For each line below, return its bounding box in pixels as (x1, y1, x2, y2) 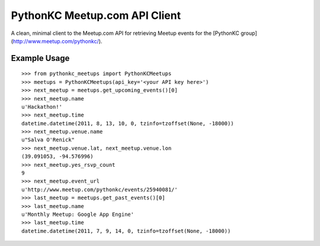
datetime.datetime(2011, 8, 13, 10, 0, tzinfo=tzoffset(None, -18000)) (21, 120, 234, 127)
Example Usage (11, 53, 70, 63)
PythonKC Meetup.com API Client (11, 9, 181, 22)
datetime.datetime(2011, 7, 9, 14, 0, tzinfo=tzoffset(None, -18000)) (21, 228, 231, 234)
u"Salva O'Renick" (21, 137, 75, 143)
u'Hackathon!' (21, 103, 62, 110)
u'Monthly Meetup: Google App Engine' (21, 211, 135, 218)
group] (240, 30, 257, 37)
